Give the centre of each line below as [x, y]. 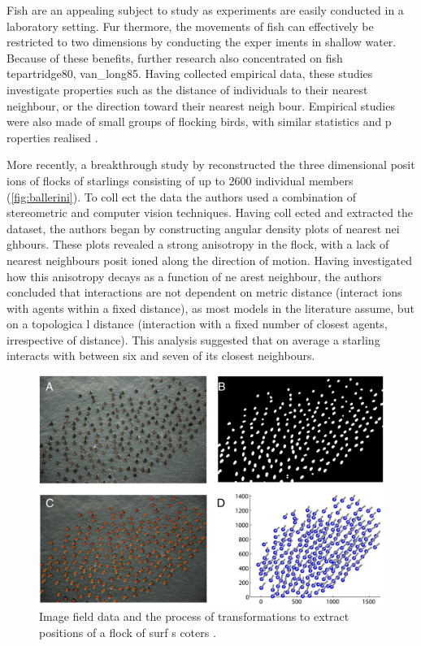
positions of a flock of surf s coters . [128, 632]
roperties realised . [52, 137]
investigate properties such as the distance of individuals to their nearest [187, 89]
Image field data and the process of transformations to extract [194, 616]
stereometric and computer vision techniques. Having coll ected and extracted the [210, 212]
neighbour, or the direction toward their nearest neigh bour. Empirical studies [201, 105]
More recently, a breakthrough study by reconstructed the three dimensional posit [211, 165]
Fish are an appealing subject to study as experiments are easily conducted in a [205, 10]
